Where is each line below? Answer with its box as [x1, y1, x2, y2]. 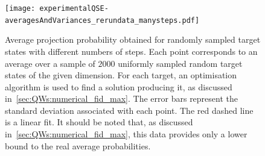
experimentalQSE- [39, 4, 109, 13]
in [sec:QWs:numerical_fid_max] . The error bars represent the [5, 92, 238, 105]
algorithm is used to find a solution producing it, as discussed [5, 80, 232, 93]
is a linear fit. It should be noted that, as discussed [5, 116, 193, 128]
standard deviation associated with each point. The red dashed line [5, 104, 254, 116]
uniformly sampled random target [118, 57, 243, 69]
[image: [5, 4, 36, 13]
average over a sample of [5, 57, 95, 69]
